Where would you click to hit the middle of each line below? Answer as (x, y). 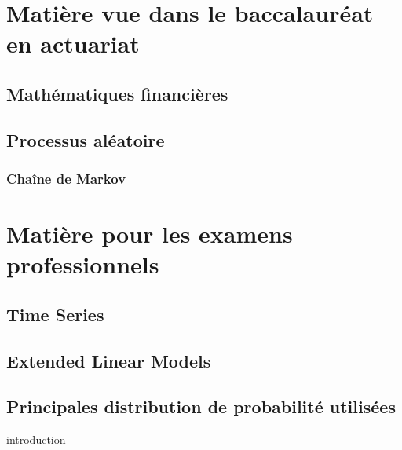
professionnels (83, 264)
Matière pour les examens (150, 234)
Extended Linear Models (109, 360)
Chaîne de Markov (66, 179)
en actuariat (73, 44)
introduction (36, 439)
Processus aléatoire (86, 139)
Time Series (55, 314)
